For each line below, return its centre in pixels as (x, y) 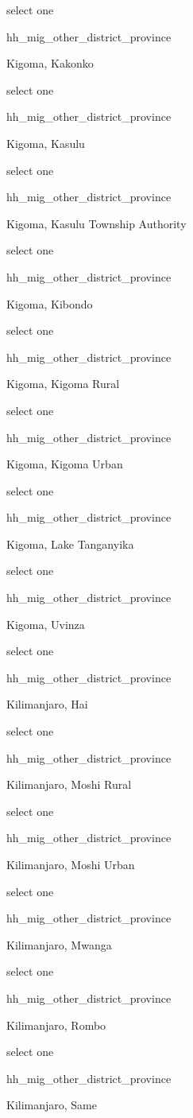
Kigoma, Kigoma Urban (65, 464)
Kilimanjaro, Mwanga (59, 944)
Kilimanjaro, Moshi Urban (71, 864)
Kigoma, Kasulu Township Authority (96, 223)
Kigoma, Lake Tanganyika (70, 543)
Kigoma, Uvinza (46, 624)
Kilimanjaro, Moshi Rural (69, 784)
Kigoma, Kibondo (50, 303)
